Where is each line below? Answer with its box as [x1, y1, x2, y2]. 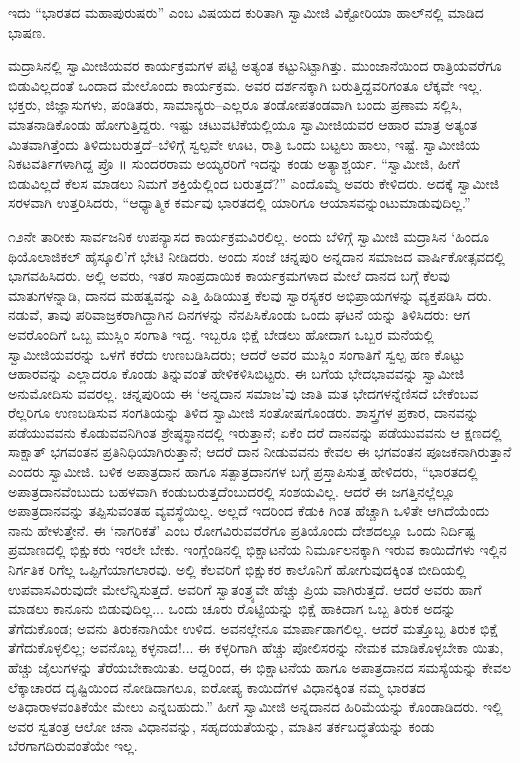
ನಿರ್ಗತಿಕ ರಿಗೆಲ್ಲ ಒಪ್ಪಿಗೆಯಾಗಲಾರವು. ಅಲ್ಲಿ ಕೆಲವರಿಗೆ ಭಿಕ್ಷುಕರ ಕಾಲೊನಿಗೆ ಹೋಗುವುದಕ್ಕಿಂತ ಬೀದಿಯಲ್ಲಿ [8, 559, 467, 580]
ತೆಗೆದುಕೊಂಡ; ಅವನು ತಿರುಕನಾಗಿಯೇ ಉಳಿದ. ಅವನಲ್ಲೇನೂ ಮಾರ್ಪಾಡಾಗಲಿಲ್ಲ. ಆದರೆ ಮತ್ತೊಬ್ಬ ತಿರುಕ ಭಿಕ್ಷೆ [8, 617, 498, 638]
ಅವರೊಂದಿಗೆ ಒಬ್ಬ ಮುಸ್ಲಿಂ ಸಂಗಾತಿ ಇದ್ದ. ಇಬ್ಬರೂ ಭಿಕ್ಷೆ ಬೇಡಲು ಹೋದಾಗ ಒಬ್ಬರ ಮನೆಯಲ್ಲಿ [8, 323, 434, 344]
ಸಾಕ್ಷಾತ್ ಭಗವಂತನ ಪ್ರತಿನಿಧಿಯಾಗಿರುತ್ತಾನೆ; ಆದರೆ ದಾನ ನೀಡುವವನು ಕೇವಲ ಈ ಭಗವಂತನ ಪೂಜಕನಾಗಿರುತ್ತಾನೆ [8, 441, 512, 462]
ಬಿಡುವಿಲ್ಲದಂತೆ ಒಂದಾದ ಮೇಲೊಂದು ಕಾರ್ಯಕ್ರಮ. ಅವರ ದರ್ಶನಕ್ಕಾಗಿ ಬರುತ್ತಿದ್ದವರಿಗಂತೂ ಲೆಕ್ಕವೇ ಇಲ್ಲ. [8, 74, 483, 95]
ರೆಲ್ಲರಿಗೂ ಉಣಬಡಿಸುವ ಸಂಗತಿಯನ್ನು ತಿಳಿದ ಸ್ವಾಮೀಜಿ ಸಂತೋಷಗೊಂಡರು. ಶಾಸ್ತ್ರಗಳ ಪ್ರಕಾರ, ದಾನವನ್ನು [8, 402, 479, 423]
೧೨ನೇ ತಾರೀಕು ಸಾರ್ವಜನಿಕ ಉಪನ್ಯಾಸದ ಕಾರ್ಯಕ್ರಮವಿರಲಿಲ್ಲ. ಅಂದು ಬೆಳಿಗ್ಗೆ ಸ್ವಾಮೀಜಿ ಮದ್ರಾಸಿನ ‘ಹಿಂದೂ [8, 225, 489, 246]
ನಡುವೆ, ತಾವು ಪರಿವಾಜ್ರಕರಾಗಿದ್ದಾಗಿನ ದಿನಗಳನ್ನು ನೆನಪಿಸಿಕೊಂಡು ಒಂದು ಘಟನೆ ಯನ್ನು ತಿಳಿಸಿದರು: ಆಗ [8, 304, 470, 325]
